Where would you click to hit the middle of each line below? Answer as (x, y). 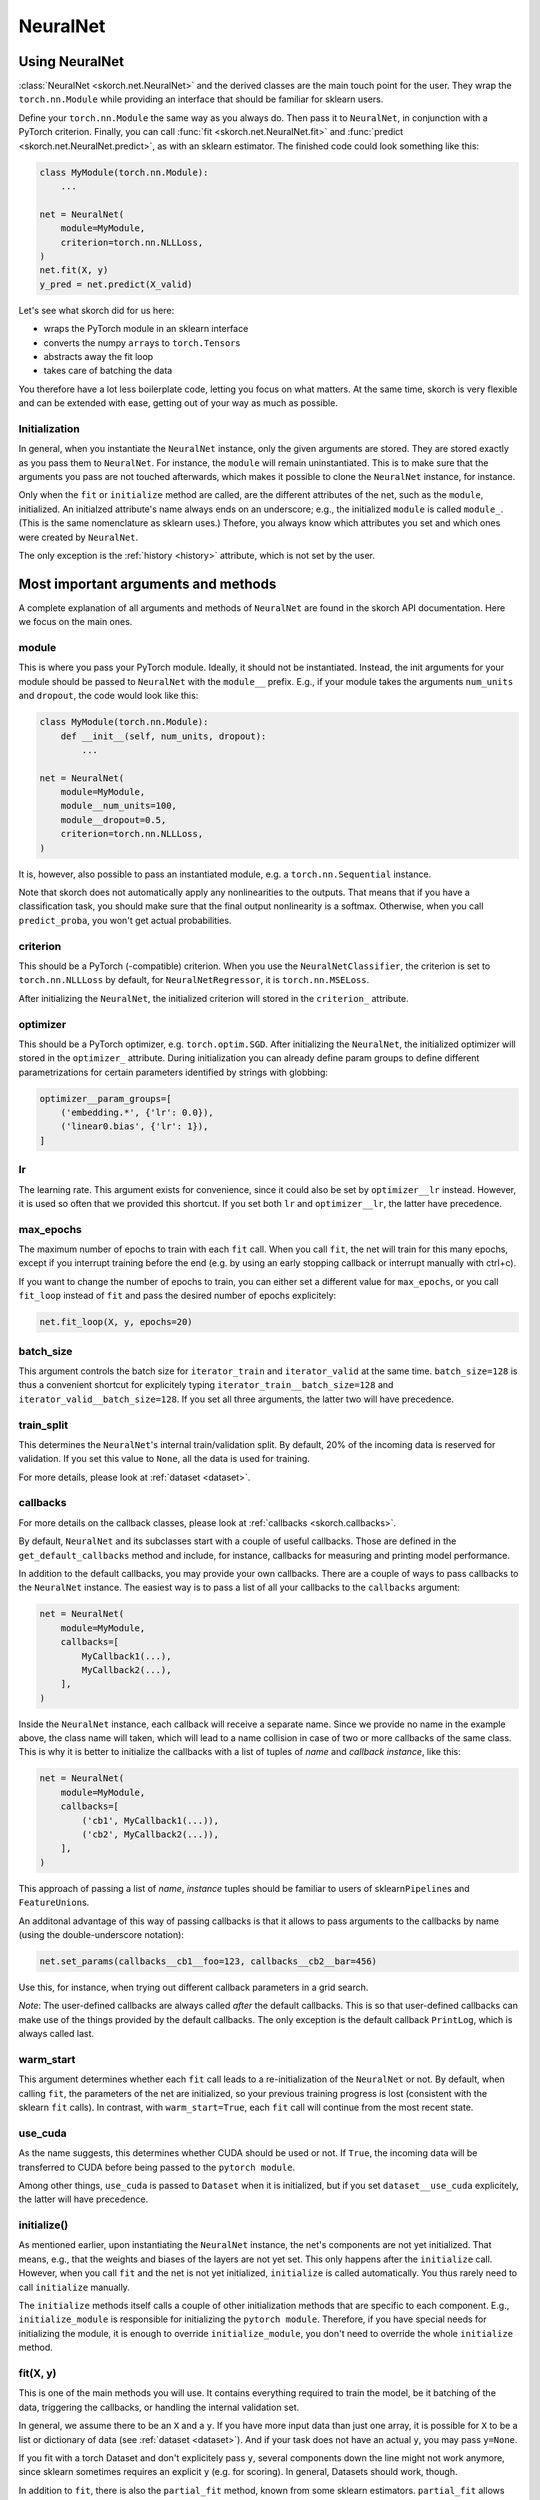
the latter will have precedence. (83, 2199)
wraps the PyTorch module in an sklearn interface (146, 329)
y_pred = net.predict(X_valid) (116, 284)
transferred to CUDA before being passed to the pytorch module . (156, 2167)
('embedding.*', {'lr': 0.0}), (137, 1113)
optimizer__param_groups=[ (105, 1098)
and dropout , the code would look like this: (108, 696)
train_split (43, 1425)
